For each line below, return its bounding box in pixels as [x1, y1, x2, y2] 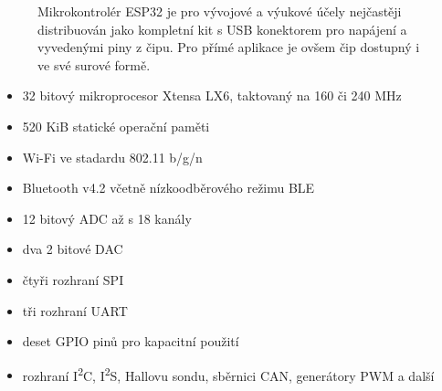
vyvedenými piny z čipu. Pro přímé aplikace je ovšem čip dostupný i [37, 37, 420, 57]
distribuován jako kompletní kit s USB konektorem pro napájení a [37, 19, 407, 38]
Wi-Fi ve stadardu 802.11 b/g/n [22, 147, 203, 166]
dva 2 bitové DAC [22, 239, 123, 259]
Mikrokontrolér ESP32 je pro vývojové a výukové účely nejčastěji [37, 2, 402, 20]
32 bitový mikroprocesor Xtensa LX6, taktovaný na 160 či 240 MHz [22, 86, 402, 105]
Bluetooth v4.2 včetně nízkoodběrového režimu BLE [22, 178, 315, 197]
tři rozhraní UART [22, 301, 128, 320]
